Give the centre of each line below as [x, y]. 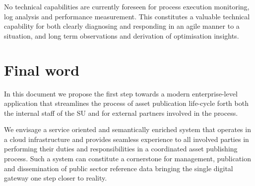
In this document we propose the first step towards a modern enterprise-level [121, 93]
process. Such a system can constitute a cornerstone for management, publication [127, 159]
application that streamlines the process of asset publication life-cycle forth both [126, 103]
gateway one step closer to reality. [56, 178]
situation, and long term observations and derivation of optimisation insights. [122, 35]
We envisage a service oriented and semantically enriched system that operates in [127, 129]
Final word [42, 70]
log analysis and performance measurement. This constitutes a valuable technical [127, 16]
